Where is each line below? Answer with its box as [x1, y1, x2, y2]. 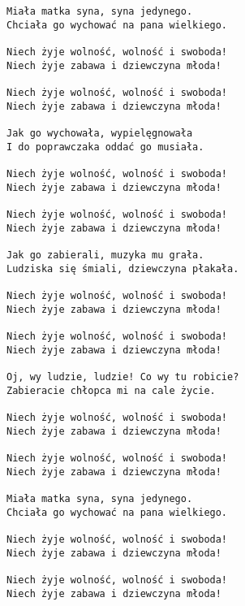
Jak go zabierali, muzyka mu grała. [6, 249, 204, 262]
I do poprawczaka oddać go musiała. [6, 141, 204, 153]
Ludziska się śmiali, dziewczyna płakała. [6, 262, 239, 275]
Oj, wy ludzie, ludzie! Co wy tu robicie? [6, 371, 239, 383]
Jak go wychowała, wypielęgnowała [6, 128, 193, 140]
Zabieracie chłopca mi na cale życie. [6, 384, 216, 396]
